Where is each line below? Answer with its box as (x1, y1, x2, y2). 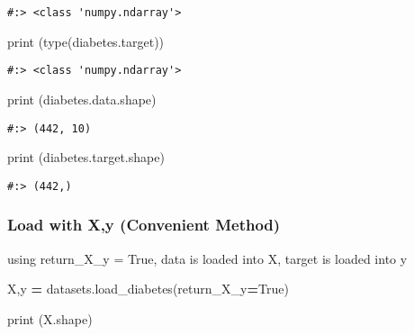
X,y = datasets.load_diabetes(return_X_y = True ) (7, 279, 289, 298)
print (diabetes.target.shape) (7, 148, 165, 167)
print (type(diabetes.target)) (7, 32, 165, 50)
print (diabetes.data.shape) (7, 89, 157, 108)
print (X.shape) (7, 309, 93, 328)
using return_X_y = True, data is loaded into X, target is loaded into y (7, 249, 408, 267)
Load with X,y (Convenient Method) (7, 213, 281, 236)
